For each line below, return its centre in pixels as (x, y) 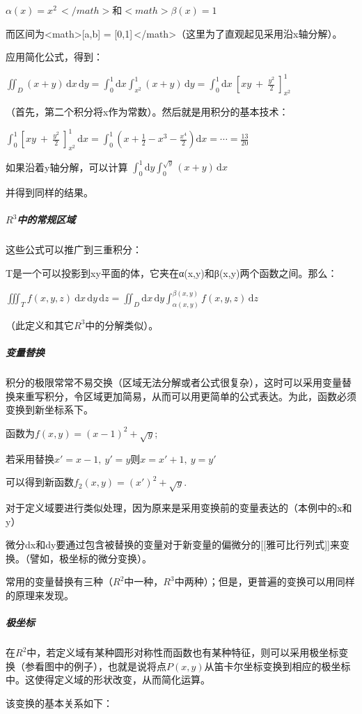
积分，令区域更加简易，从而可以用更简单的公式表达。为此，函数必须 (200, 396)
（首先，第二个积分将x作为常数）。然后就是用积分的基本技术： (147, 112)
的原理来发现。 (40, 595)
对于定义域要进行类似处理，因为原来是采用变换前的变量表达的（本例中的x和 (179, 508)
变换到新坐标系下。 (49, 410)
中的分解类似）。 (122, 325)
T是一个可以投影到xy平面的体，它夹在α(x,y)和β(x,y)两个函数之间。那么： (172, 273)
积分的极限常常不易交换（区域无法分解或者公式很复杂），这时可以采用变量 (174, 382)
